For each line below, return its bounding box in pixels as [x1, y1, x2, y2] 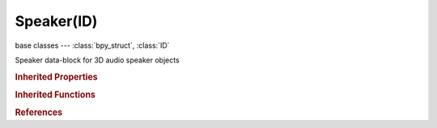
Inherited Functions [15, 89, 96, 100]
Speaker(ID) [15, 12, 98, 30]
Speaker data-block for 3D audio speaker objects [15, 55, 180, 65]
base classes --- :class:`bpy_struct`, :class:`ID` [15, 41, 170, 50]
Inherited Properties [15, 71, 99, 83]
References [15, 107, 63, 118]
